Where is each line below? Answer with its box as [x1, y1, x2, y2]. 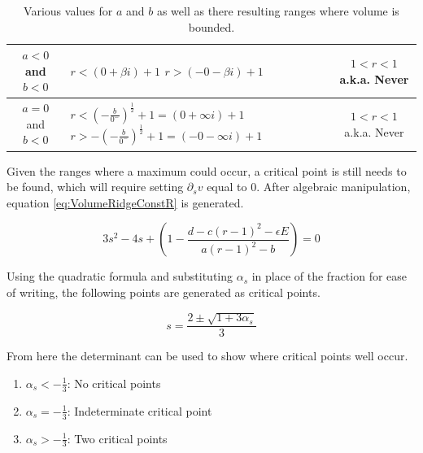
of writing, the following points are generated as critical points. [7, 283, 321, 300]
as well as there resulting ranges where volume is [156, 2, 399, 19]
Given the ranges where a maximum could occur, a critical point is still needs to [7, 162, 407, 179]
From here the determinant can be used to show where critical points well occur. [7, 347, 408, 364]
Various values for [24, 2, 113, 19]
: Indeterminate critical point [67, 402, 212, 419]
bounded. [188, 18, 235, 35]
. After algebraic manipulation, [256, 178, 411, 195]
